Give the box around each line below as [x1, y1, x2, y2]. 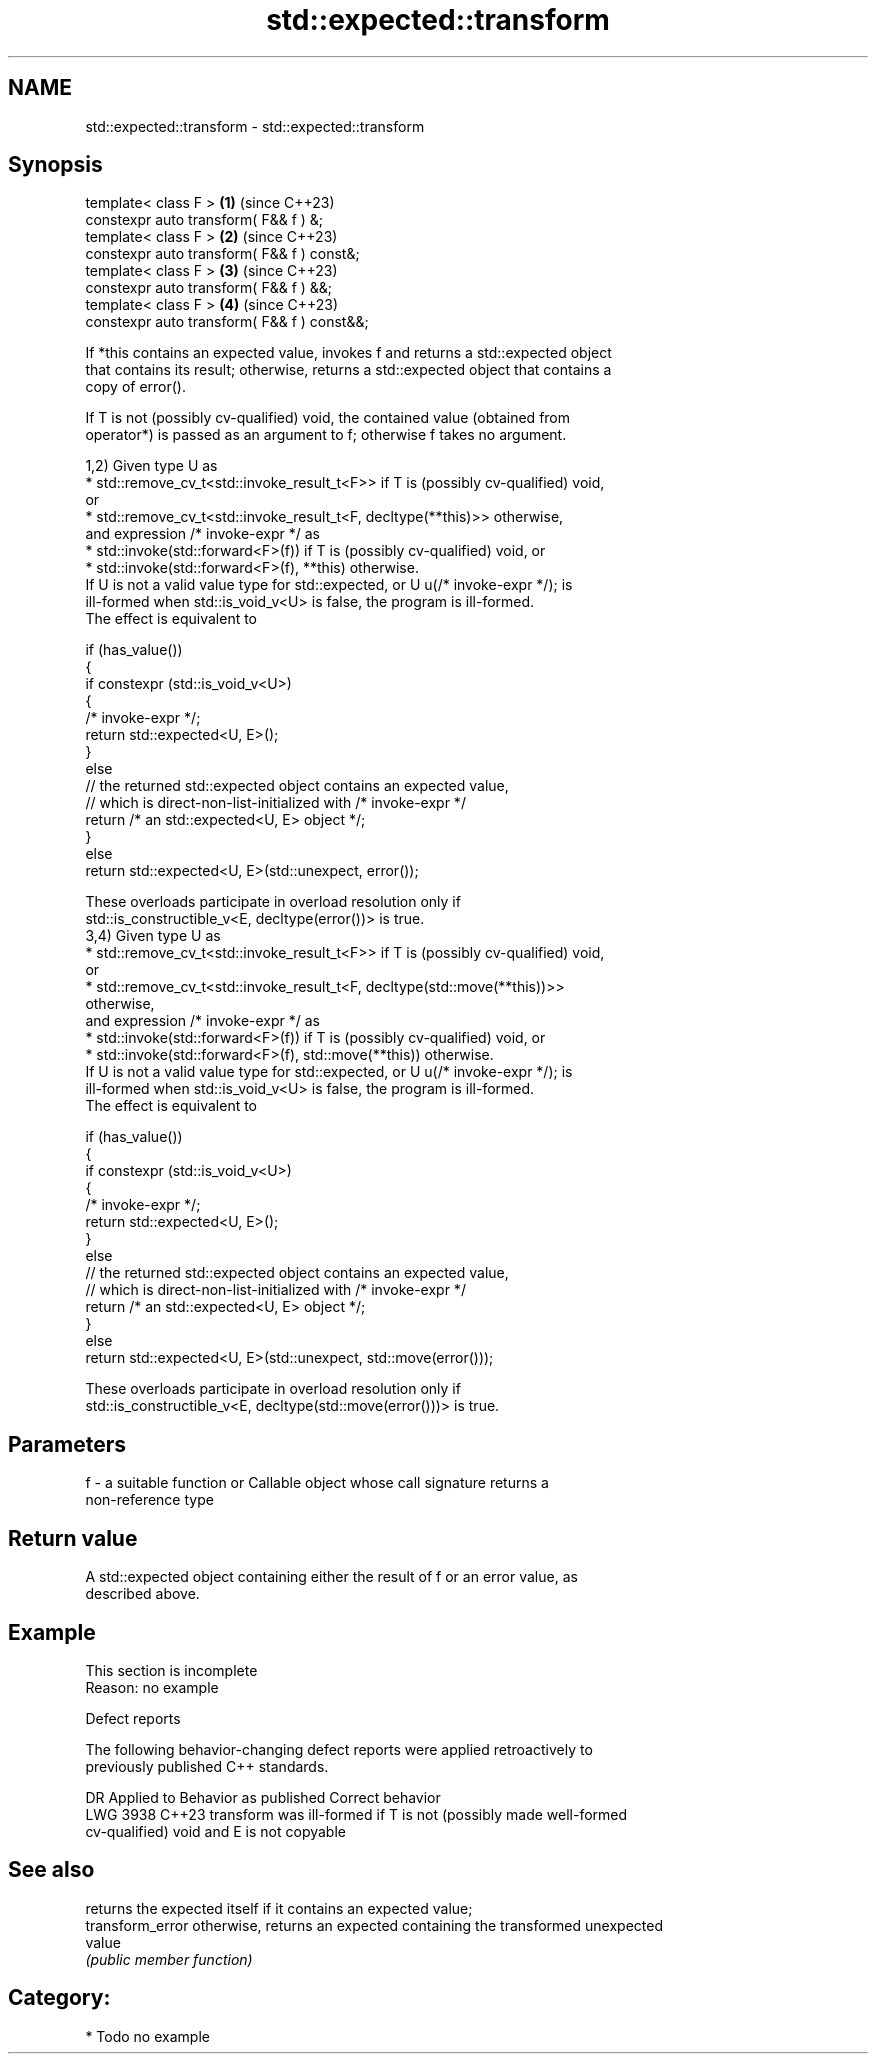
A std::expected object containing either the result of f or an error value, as [85, 1568, 578, 1586]
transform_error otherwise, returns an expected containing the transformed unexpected [85, 1916, 663, 1934]
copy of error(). [85, 378, 187, 396]
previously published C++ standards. [85, 1757, 329, 1775]
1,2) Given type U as [85, 457, 218, 475]
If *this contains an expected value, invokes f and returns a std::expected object [85, 344, 612, 362]
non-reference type [85, 1491, 214, 1509]
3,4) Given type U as [85, 927, 221, 945]
